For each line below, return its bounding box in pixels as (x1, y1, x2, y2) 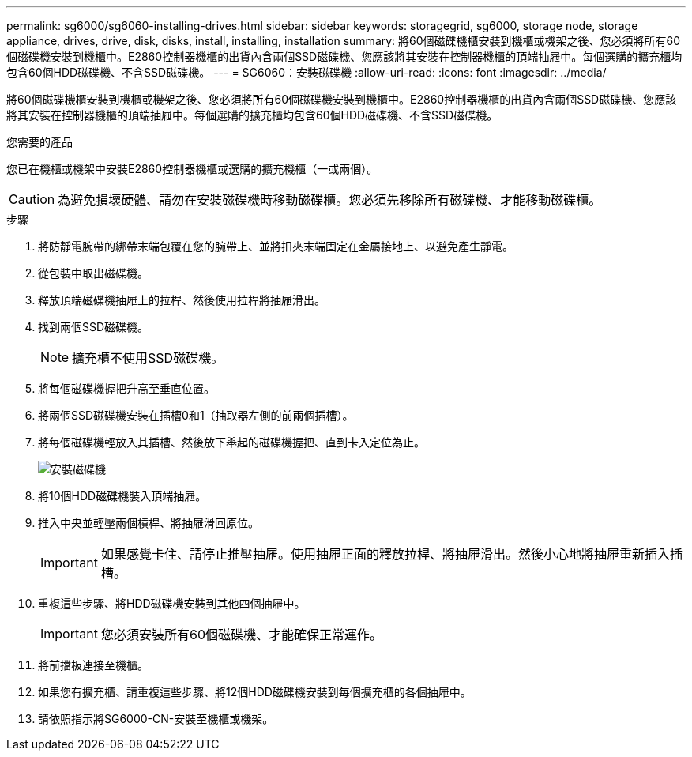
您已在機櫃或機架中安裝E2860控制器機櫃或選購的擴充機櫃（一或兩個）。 (6, 162, 378, 175)
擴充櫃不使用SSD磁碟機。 (72, 350, 224, 366)
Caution (9, 191, 55, 207)
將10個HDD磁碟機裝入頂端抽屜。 (38, 489, 207, 503)
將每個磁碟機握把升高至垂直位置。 (38, 382, 215, 395)
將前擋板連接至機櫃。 (38, 658, 149, 672)
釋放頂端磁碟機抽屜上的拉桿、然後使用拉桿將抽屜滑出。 (38, 293, 325, 307)
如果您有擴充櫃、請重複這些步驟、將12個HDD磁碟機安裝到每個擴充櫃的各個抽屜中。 (38, 685, 472, 699)
